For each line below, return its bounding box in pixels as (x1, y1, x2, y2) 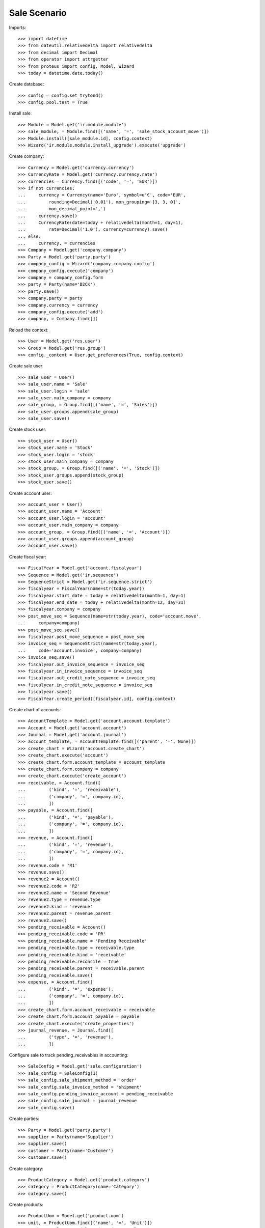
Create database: (9, 81, 44, 87)
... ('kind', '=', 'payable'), (18, 814, 114, 820)
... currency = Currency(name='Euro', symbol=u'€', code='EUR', (18, 192, 186, 198)
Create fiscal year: (9, 554, 47, 559)
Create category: (9, 1166, 44, 1172)
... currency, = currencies (18, 241, 96, 246)
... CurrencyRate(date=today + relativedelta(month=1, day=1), (18, 220, 184, 225)
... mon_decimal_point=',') (18, 206, 106, 212)
